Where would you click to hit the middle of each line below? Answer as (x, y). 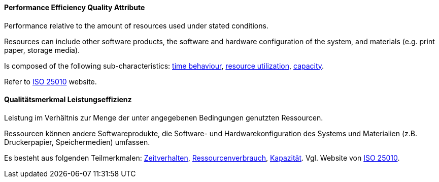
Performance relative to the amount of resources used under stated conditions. (136, 25)
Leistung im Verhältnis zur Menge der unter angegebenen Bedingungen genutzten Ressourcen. (164, 117)
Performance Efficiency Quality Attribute (75, 7)
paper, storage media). (42, 50)
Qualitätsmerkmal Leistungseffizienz (68, 100)
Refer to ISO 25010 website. (50, 81)
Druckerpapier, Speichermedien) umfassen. (77, 142)
